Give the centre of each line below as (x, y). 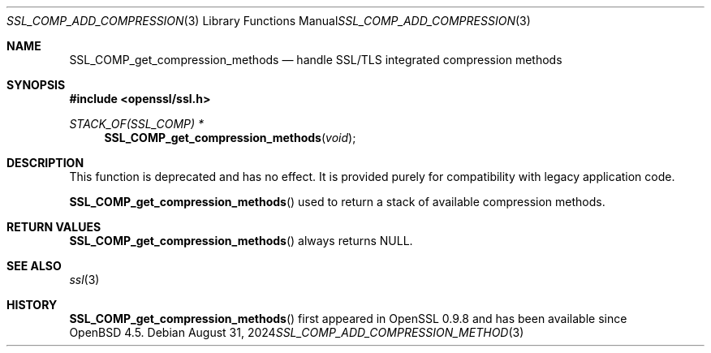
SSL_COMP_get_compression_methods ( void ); (230, 138)
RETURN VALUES (54, 227)
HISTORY (32, 305)
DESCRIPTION (45, 163)
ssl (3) (84, 280)
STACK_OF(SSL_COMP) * (137, 124)
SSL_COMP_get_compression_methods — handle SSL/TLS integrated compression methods (316, 60)
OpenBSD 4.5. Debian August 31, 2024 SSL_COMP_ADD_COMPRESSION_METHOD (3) (297, 332)
